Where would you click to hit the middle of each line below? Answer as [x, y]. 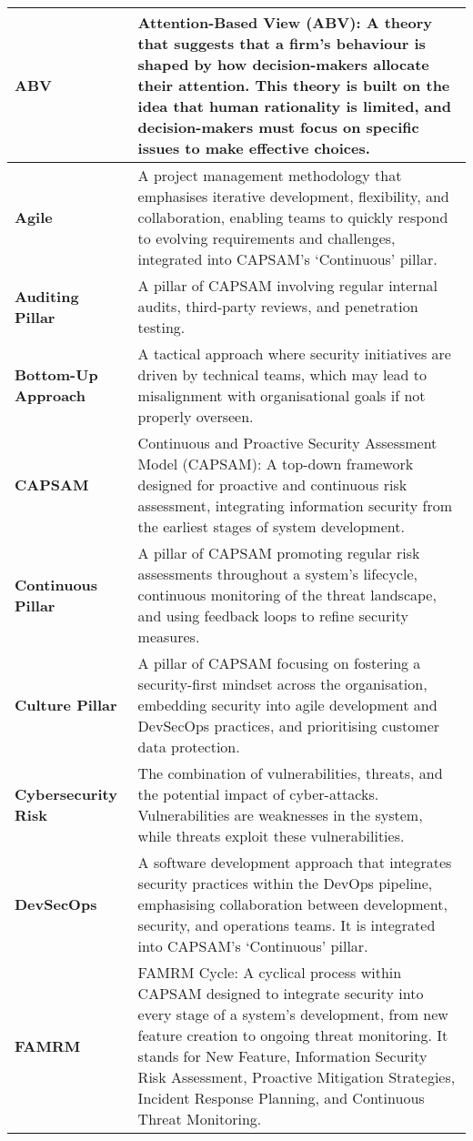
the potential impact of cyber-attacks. [258, 794]
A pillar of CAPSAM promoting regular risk [279, 553]
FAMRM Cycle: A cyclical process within [270, 972]
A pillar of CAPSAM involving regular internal [287, 285]
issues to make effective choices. [254, 148]
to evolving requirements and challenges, [267, 238]
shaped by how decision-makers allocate [283, 64]
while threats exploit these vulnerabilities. [271, 836]
